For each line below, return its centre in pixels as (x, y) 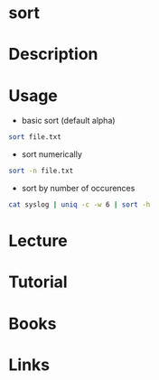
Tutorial (38, 282)
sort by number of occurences (78, 189)
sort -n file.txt (41, 171)
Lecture (38, 241)
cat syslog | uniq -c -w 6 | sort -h (79, 205)
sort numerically (52, 154)
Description (53, 55)
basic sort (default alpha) (68, 121)
